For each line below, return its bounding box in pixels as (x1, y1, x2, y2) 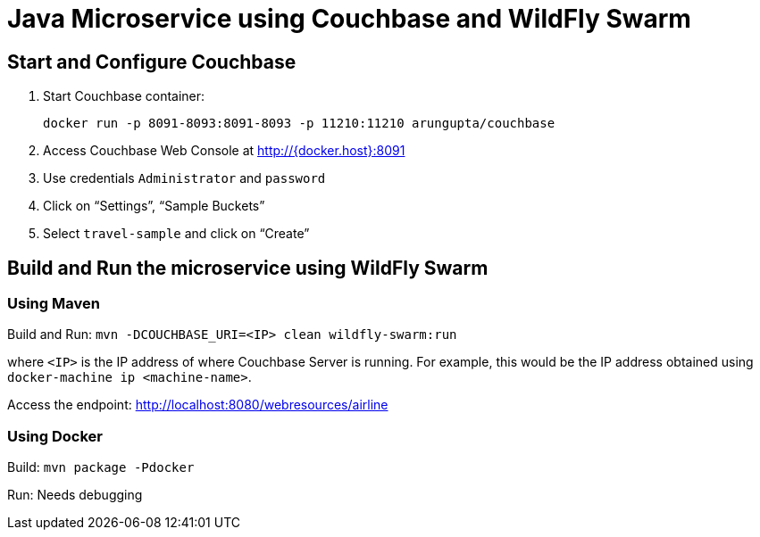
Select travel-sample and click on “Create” (43, 226, 310, 242)
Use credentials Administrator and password (43, 170, 326, 186)
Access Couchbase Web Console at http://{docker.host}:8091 (43, 143, 405, 159)
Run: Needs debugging (7, 487, 143, 503)
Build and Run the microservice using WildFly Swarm (7, 256, 489, 279)
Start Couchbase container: (43, 88, 205, 104)
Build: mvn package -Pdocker (7, 459, 195, 475)
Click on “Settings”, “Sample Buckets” (43, 198, 265, 214)
